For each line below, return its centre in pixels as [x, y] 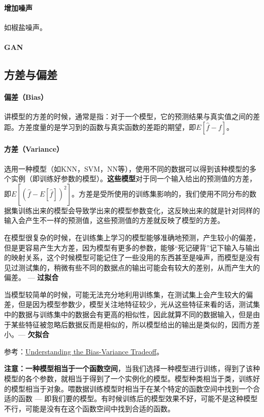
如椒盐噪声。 [25, 27]
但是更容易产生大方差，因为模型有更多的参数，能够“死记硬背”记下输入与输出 [132, 247]
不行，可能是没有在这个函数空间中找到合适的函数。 [89, 408]
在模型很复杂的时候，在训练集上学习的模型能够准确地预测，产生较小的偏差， [132, 237]
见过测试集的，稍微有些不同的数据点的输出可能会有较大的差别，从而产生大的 [132, 267]
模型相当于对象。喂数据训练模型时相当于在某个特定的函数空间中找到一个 [132, 388]
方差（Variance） [34, 149]
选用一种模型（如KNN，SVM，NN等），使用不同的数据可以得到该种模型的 [127, 168]
